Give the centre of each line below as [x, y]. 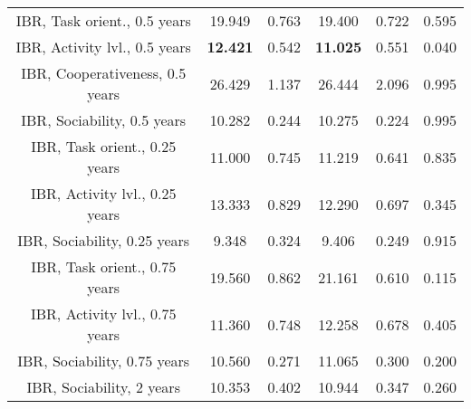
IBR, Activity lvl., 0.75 [103, 314]
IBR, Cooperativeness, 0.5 [104, 73]
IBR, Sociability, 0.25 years [104, 240]
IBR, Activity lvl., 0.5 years [103, 47]
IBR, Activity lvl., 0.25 [103, 193]
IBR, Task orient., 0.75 [104, 266]
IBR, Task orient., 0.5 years [103, 20]
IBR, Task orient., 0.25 [104, 146]
